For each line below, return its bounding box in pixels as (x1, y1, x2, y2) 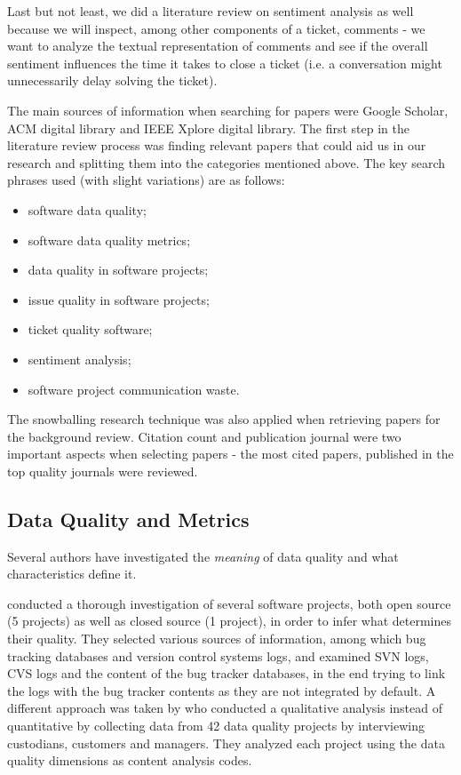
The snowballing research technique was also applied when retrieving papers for (7, 410, 441, 428)
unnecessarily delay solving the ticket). (7, 71, 218, 90)
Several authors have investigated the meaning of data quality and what (7, 547, 399, 565)
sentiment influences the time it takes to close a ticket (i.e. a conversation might (7, 53, 442, 72)
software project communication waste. (28, 380, 240, 398)
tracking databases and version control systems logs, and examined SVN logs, (7, 646, 429, 665)
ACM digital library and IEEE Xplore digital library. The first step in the (7, 118, 409, 137)
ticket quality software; (28, 320, 153, 339)
